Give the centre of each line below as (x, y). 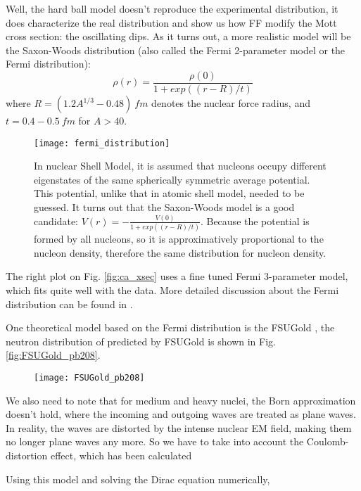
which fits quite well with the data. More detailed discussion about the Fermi (172, 290)
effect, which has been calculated (121, 455)
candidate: (56, 221)
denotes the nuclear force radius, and (231, 103)
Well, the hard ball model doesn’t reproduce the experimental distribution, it (172, 8)
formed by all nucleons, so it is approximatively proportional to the (179, 239)
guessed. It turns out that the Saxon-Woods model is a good (164, 207)
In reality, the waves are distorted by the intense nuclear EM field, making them (179, 427)
